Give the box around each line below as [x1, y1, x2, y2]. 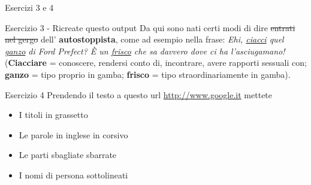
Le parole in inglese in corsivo [19, 128, 128, 141]
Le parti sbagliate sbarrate [19, 148, 117, 161]
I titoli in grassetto [19, 108, 88, 121]
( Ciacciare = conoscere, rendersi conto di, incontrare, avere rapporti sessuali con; [5, 56, 307, 69]
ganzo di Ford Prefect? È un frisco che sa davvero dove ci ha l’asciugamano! [5, 44, 285, 57]
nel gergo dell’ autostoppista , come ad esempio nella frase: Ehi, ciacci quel [5, 33, 284, 46]
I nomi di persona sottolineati [19, 168, 128, 181]
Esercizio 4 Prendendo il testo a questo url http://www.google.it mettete [5, 88, 273, 101]
